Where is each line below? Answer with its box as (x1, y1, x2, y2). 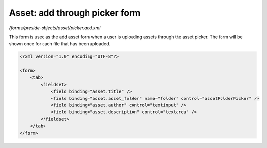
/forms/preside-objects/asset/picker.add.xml (9, 25, 101, 31)
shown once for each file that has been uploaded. (9, 41, 111, 47)
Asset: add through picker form (9, 7, 141, 18)
